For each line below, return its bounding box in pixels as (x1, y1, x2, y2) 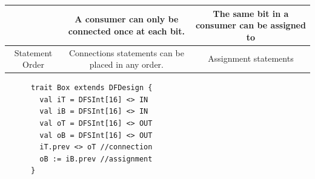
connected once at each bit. (68, 24, 185, 37)
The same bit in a (213, 7, 289, 19)
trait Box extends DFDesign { (30, 83, 153, 93)
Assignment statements (208, 52, 294, 65)
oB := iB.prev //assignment (39, 154, 153, 163)
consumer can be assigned (195, 19, 306, 31)
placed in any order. (89, 58, 164, 71)
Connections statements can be (68, 46, 184, 59)
